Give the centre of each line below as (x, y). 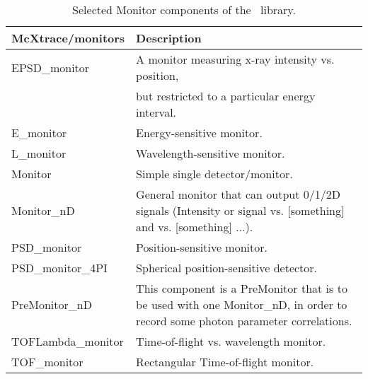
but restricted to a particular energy (226, 96)
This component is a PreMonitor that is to (242, 288)
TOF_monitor (47, 362)
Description (169, 38)
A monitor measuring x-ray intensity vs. (235, 59)
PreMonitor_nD (52, 304)
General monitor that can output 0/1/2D (238, 194)
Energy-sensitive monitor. (199, 133)
